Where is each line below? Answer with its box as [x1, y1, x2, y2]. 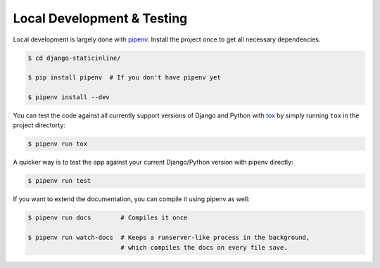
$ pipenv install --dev [27, 94, 110, 101]
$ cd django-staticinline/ [27, 53, 121, 62]
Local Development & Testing [13, 11, 188, 26]
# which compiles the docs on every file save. [120, 243, 288, 251]
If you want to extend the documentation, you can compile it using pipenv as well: [13, 195, 250, 203]
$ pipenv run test [27, 177, 91, 185]
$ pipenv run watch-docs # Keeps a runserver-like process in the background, [27, 234, 310, 242]
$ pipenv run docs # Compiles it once [27, 214, 188, 222]
